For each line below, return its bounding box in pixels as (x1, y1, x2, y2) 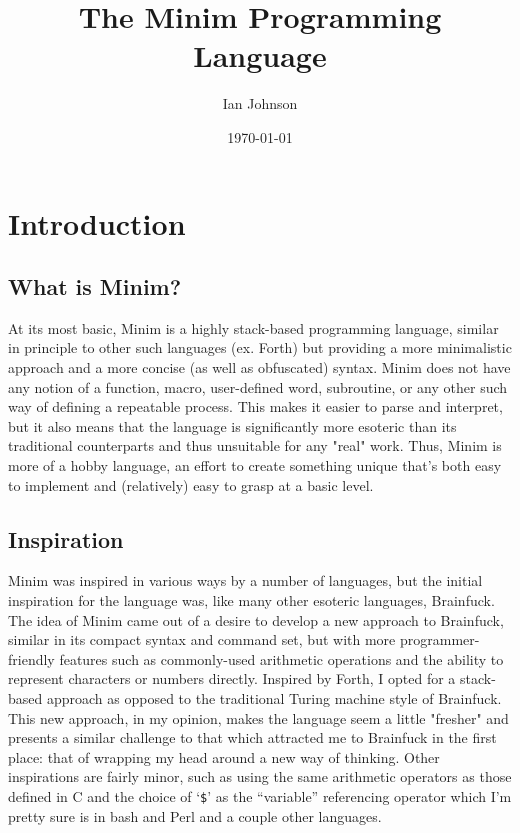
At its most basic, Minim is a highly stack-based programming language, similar (8, 317, 499, 338)
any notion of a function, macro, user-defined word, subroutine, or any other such (8, 376, 508, 397)
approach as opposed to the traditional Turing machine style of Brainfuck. (46, 688, 502, 708)
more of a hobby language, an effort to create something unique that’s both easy (8, 455, 502, 476)
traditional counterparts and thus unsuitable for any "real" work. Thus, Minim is (8, 435, 502, 456)
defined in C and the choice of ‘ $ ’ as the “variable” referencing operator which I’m (8, 785, 512, 806)
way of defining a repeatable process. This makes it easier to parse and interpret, (8, 396, 503, 417)
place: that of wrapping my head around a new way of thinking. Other (8, 746, 440, 767)
